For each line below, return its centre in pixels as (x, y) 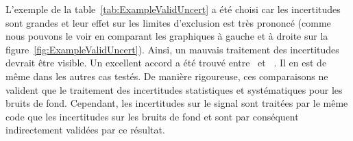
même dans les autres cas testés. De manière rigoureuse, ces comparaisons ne (167, 76)
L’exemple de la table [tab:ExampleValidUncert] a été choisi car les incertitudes (173, 9)
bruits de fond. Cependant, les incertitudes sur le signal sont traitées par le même (177, 103)
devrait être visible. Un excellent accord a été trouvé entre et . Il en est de (166, 63)
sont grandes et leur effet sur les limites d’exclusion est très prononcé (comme (168, 22)
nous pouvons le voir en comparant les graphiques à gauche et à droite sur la (167, 36)
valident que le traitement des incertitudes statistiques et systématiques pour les (174, 89)
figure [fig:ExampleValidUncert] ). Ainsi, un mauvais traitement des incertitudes (172, 49)
